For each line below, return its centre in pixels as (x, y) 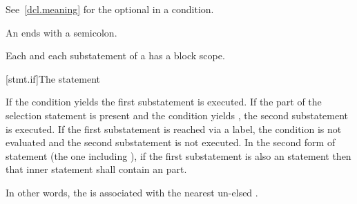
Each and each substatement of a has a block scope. (115, 55)
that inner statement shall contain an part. (96, 169)
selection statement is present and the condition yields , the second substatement (177, 115)
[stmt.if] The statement (53, 78)
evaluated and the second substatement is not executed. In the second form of (171, 142)
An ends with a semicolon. (61, 32)
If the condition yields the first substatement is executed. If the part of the (164, 102)
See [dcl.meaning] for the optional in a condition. (110, 9)
